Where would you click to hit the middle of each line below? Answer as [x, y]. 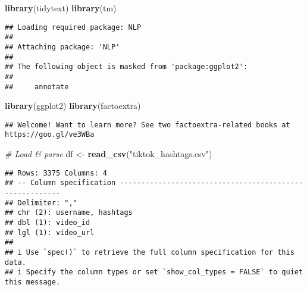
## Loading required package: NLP [73, 27]
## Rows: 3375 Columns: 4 [56, 173]
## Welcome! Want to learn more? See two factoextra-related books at [148, 125]
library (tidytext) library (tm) [61, 8]
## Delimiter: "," [41, 203]
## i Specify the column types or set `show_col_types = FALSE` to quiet [154, 272]
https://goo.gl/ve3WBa [50, 135]
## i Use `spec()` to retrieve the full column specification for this [150, 252]
